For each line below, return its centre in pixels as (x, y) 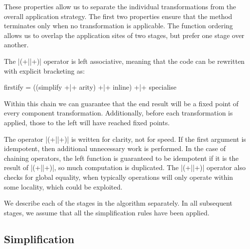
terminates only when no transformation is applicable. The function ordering (118, 26)
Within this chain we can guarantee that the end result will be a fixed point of (121, 103)
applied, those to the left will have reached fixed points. (87, 122)
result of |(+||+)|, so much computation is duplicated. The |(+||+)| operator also (125, 167)
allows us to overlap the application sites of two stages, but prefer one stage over (124, 35)
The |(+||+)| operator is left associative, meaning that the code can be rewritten (124, 61)
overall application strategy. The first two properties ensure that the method (118, 16)
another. (16, 45)
